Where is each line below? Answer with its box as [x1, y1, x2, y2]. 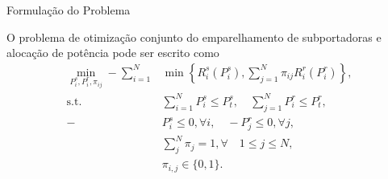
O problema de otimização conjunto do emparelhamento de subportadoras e [6, 28, 382, 45]
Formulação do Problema [6, 2, 131, 18]
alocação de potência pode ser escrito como [6, 44, 219, 61]
